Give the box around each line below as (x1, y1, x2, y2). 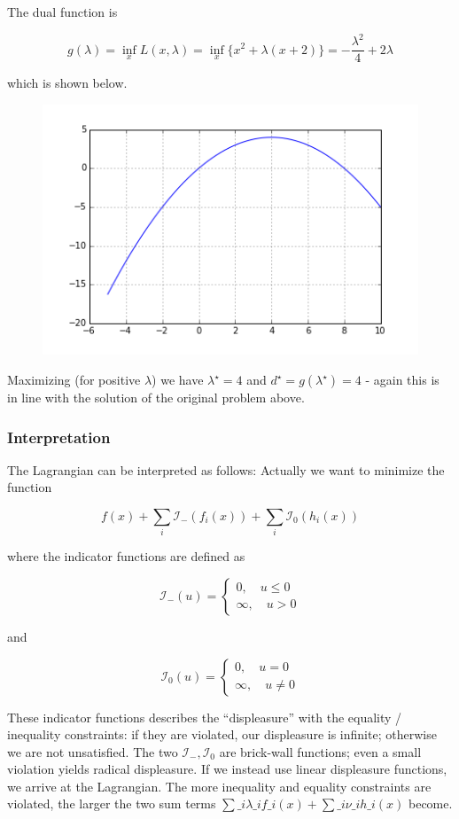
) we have (152, 370, 204, 388)
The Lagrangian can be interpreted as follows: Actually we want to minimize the (7, 460, 445, 479)
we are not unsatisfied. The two (7, 742, 178, 760)
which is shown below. (7, 74, 128, 92)
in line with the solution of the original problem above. (7, 388, 305, 406)
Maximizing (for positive (7, 370, 141, 388)
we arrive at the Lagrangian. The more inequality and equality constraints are (7, 776, 432, 795)
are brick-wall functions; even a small (219, 742, 422, 760)
